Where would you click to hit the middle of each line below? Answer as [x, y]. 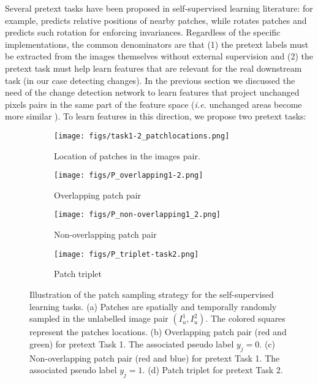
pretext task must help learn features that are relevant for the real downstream [153, 68]
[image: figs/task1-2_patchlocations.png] [142, 136]
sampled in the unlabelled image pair [99, 318]
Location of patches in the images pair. [127, 155]
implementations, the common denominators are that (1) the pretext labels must [157, 44]
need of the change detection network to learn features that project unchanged [152, 92]
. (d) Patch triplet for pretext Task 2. [213, 370]
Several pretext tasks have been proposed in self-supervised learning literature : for [159, 8]
